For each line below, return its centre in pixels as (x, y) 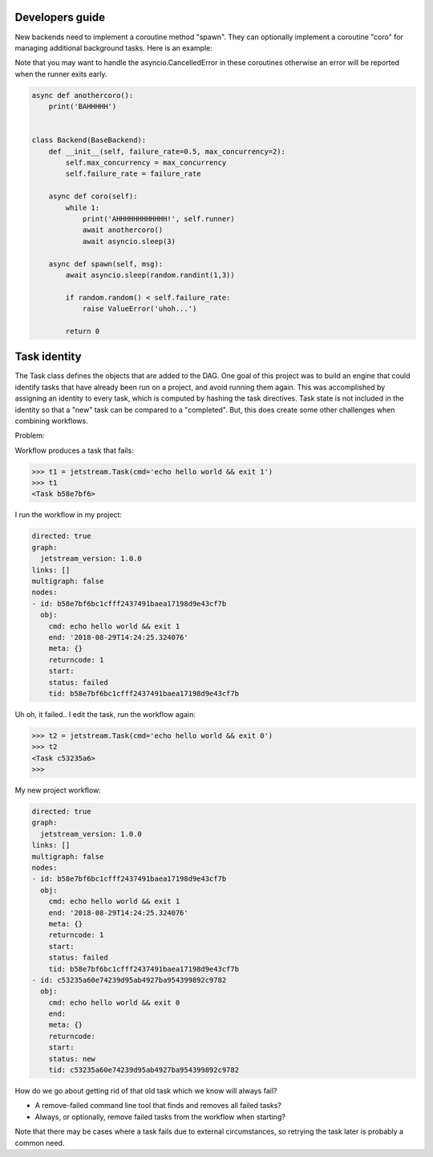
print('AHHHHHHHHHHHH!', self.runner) (159, 218)
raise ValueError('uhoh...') (140, 309)
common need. (40, 1143)
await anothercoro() (123, 230)
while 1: (83, 208)
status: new (72, 1059)
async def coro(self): (93, 196)
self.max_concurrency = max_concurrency (146, 163)
